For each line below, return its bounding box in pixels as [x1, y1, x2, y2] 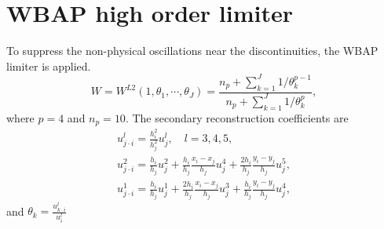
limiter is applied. [6, 57, 91, 74]
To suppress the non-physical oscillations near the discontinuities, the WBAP [6, 42, 379, 59]
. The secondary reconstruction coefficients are [125, 109, 349, 125]
